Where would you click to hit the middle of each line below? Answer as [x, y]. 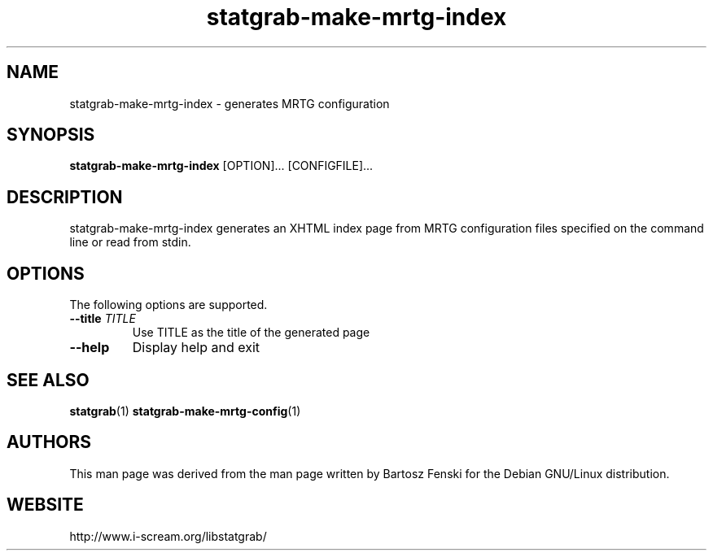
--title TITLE [103, 319]
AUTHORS [49, 442]
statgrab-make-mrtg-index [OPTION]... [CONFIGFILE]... [221, 166]
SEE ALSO [48, 380]
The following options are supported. [168, 305]
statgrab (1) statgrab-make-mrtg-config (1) [185, 411]
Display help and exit [196, 348]
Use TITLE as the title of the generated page [251, 333]
